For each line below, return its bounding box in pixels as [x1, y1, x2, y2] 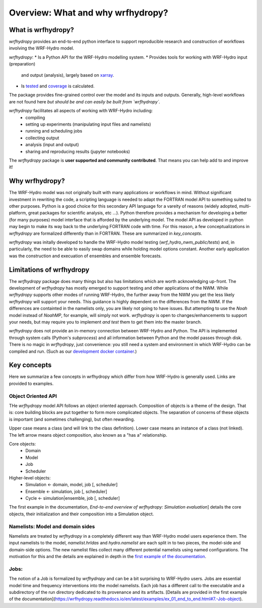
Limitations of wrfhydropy [9, 265, 90, 274]
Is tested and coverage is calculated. [21, 83, 95, 89]
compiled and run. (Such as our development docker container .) [9, 348, 137, 354]
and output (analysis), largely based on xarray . [21, 72, 114, 78]
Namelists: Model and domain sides [9, 523, 95, 530]
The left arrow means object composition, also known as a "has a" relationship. [9, 432, 167, 438]
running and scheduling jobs [25, 128, 82, 134]
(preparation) [9, 61, 36, 67]
